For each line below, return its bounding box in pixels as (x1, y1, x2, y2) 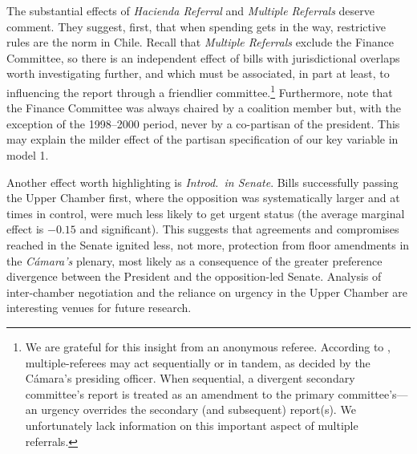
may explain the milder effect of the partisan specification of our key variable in (6, 131, 399, 148)
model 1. (6, 147, 49, 163)
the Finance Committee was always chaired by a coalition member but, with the (6, 99, 401, 116)
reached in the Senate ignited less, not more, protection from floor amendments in (6, 236, 410, 253)
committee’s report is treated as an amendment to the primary (25, 385, 334, 402)
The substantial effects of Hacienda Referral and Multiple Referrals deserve (6, 2, 374, 18)
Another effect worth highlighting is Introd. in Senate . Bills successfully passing (6, 173, 399, 190)
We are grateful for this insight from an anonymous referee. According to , (25, 338, 391, 355)
